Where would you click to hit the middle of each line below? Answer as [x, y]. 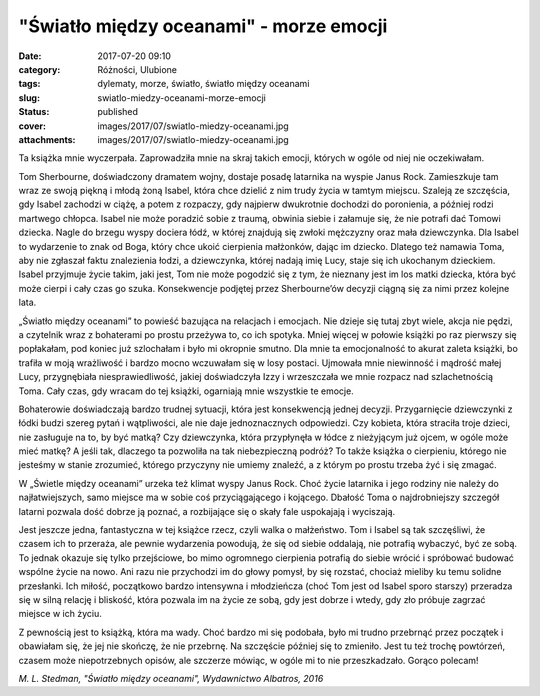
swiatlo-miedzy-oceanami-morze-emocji [182, 97]
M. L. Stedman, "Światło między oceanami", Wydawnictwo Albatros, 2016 [171, 678]
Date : [30, 56]
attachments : [47, 139]
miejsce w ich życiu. [60, 614]
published [118, 112]
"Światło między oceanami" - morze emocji [203, 26]
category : [39, 69]
